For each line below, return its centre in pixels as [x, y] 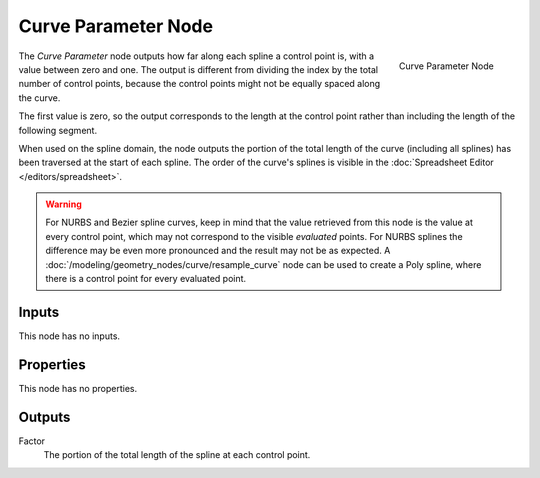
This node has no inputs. [69, 336]
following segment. [58, 130]
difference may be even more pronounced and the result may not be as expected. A [218, 251]
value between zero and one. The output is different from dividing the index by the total [198, 69]
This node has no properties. [78, 388]
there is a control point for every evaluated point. [146, 279]
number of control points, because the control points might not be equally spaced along [199, 84]
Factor [31, 441]
